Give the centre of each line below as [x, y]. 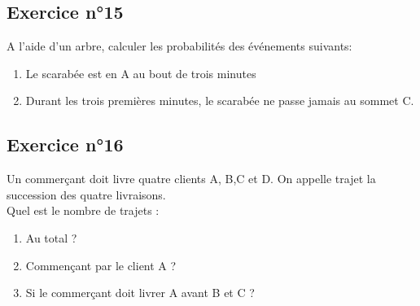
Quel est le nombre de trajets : [83, 210]
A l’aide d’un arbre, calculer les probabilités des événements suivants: [179, 46]
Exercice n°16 [65, 144]
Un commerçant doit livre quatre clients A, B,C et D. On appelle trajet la [191, 179]
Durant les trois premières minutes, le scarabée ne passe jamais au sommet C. [220, 101]
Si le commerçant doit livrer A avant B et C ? [140, 293]
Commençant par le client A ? [101, 265]
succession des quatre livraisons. [86, 194]
